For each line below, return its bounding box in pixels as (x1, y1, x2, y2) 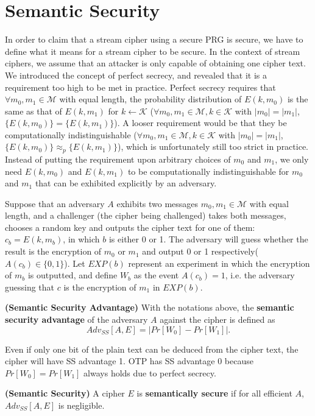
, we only (275, 152, 309, 165)
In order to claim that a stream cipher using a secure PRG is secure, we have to (5, 33, 303, 46)
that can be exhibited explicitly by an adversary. (35, 177, 217, 189)
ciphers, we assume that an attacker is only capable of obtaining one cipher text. (5, 57, 306, 69)
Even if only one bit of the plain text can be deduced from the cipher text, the (5, 342, 299, 355)
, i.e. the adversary (225, 269, 295, 281)
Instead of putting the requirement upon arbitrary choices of (5, 152, 231, 165)
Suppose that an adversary (5, 197, 105, 210)
